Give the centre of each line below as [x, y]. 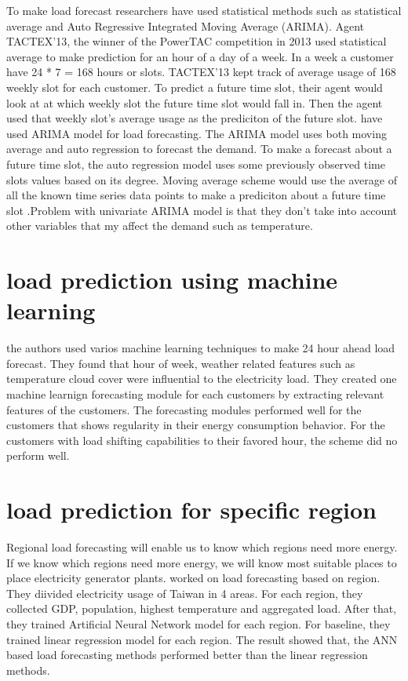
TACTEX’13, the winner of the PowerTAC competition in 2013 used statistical [197, 41]
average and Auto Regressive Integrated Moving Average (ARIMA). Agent [186, 25]
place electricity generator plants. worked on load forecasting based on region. [193, 578]
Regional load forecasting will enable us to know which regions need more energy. [202, 547]
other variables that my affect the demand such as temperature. [160, 226]
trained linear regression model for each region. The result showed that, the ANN [202, 639]
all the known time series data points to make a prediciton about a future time [196, 195]
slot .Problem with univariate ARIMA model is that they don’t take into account [202, 210]
